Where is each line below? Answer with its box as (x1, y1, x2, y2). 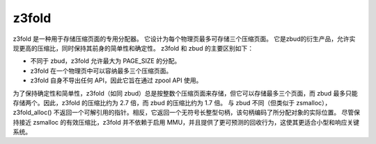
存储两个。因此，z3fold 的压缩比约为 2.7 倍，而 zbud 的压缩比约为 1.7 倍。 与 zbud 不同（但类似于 (13, 98, 295, 107)
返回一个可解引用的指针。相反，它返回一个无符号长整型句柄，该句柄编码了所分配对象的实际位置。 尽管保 (59, 108, 361, 117)
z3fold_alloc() (13, 108, 52, 117)
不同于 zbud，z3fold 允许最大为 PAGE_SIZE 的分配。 (30, 57, 181, 65)
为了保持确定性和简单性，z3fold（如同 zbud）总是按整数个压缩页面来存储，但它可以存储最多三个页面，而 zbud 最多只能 (13, 89, 358, 97)
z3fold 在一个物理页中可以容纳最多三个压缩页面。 (30, 66, 173, 75)
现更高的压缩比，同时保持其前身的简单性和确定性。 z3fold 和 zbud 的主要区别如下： (13, 44, 254, 52)
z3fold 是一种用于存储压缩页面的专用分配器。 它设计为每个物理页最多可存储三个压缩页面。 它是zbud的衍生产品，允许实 (13, 35, 356, 43)
